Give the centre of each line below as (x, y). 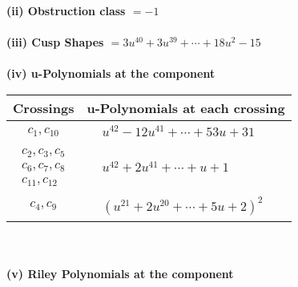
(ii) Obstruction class (66, 10)
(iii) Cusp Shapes (55, 42)
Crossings (44, 107)
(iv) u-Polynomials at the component (111, 73)
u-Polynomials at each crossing (186, 107)
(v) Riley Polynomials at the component (120, 274)
